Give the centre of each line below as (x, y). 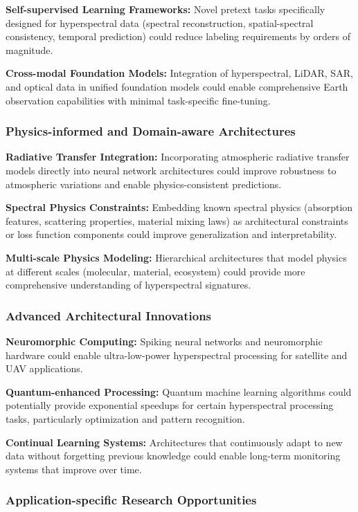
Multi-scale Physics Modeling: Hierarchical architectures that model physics (176, 257)
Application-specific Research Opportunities (131, 500)
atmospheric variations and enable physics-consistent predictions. (144, 184)
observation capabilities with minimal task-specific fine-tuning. (138, 100)
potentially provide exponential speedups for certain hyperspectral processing (170, 405)
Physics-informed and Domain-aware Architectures (151, 131)
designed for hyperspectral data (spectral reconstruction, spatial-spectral (160, 22)
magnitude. (29, 49)
